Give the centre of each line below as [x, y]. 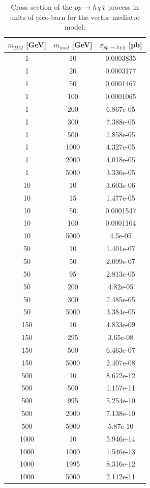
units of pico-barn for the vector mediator [75, 17]
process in [124, 7]
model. [75, 27]
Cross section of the [41, 7]
